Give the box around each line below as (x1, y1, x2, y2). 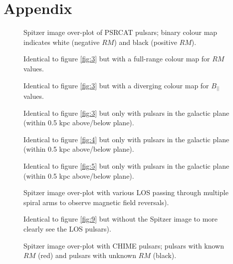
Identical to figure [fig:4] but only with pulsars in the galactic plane (23, 134, 230, 144)
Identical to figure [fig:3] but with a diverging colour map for (23, 80, 209, 90)
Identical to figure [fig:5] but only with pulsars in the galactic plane (23, 160, 230, 171)
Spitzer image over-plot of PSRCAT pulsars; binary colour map (23, 27, 218, 37)
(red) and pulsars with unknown (37, 250, 136, 261)
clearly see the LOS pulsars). (23, 223, 111, 234)
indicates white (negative (23, 36, 100, 47)
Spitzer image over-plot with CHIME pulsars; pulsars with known (23, 240, 225, 251)
